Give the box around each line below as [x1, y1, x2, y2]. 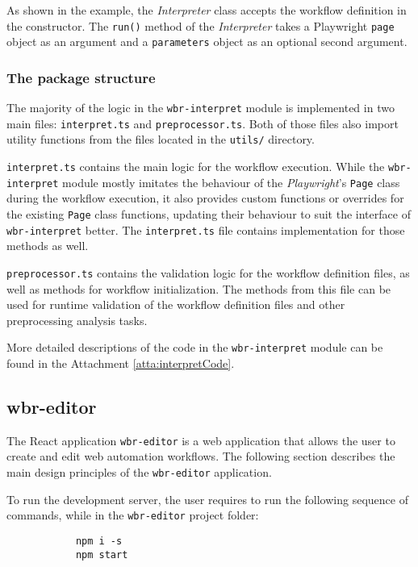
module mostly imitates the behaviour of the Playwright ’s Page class [62, 173, 400, 190]
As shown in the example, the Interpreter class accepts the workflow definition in [6, 2, 407, 18]
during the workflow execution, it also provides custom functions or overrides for [6, 190, 404, 206]
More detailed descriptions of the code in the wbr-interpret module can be [6, 339, 383, 356]
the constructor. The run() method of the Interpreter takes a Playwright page [6, 17, 395, 34]
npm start [75, 548, 128, 561]
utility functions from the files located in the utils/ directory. [6, 131, 315, 148]
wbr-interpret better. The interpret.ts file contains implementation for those [6, 221, 405, 238]
